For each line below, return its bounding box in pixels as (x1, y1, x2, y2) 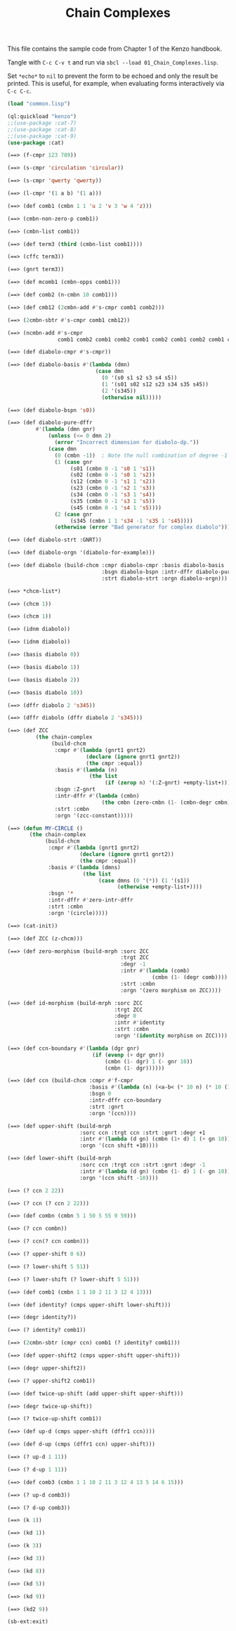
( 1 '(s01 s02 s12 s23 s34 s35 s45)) (101, 381, 209, 388)
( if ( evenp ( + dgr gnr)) (92, 1051, 165, 1058)
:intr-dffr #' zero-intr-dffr (48, 897, 133, 904)
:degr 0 (114, 1013, 137, 1020)
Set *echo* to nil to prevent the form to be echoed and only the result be (7, 72, 218, 80)
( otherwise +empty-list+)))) (117, 883, 202, 890)
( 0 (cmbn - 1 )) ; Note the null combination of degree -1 (54, 452, 228, 459)
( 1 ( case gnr (54, 458, 93, 465)
